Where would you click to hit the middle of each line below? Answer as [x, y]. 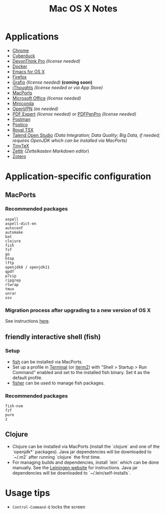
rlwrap [12, 284]
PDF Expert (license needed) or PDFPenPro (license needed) [74, 114]
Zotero [19, 156]
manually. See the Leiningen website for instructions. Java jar [75, 467]
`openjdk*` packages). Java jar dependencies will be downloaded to [82, 452]
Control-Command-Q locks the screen [49, 507]
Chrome [21, 50]
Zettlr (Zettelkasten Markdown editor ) [51, 151]
